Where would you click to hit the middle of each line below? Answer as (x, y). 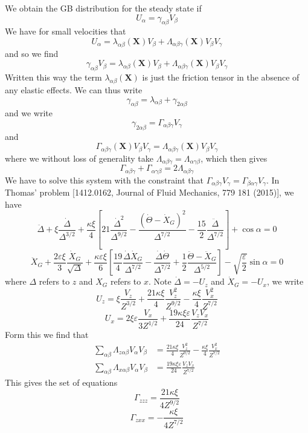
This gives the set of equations (61, 382)
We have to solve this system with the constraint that (104, 180)
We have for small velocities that (66, 31)
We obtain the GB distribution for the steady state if (103, 8)
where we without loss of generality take (79, 158)
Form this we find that (47, 335)
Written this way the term (53, 77)
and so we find (32, 53)
